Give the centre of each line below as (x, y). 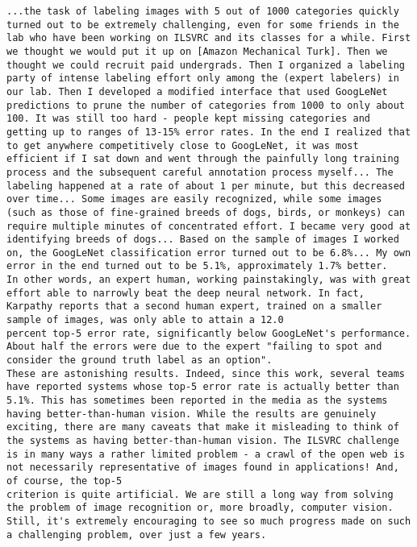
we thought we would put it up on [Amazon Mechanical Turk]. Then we (197, 51)
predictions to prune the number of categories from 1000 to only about (206, 105)
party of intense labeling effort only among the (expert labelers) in (203, 79)
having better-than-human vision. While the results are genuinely (192, 414)
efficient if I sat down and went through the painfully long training (203, 159)
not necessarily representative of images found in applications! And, (203, 468)
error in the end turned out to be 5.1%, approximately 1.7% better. (197, 266)
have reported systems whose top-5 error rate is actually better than (203, 387)
